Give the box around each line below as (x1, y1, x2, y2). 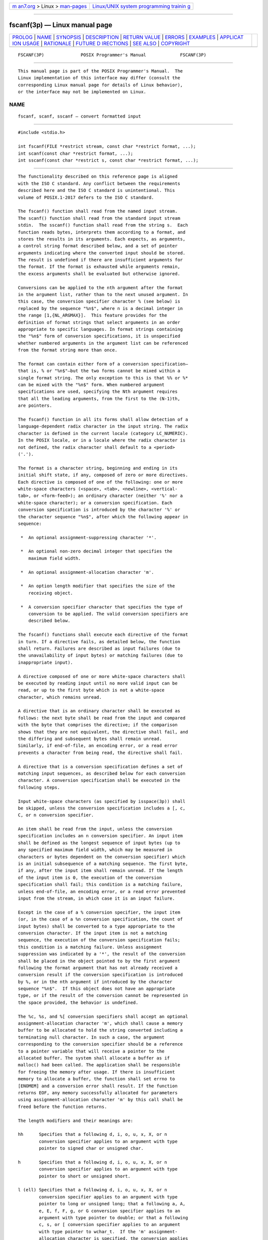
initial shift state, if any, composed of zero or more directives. (18, 472, 188, 478)
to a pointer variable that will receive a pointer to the (18, 1048, 165, 1054)
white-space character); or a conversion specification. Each (18, 500, 173, 505)
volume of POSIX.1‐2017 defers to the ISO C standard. (18, 194, 154, 200)
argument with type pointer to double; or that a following (39, 1215, 188, 1220)
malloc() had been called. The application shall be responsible (18, 1062, 181, 1068)
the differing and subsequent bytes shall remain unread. (18, 736, 162, 742)
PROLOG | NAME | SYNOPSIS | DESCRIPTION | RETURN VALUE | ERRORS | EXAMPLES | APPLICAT (12, 34, 244, 41)
